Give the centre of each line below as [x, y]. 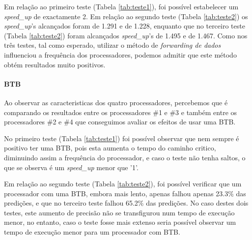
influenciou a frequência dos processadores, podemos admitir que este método [120, 54]
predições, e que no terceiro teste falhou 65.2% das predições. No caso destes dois [126, 203]
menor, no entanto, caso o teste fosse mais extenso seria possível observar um [120, 222]
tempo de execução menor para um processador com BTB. [92, 232]
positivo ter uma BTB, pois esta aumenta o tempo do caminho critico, [110, 148]
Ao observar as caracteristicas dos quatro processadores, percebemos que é [116, 102]
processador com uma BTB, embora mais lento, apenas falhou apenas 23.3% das [125, 193]
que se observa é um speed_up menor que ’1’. [71, 167]
